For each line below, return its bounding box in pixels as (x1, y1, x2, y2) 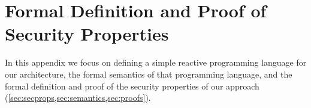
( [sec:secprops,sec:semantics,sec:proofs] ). (5, 91, 151, 104)
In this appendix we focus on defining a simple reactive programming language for (5, 56, 307, 69)
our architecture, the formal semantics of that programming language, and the (5, 67, 292, 80)
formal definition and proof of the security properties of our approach (5, 79, 259, 92)
